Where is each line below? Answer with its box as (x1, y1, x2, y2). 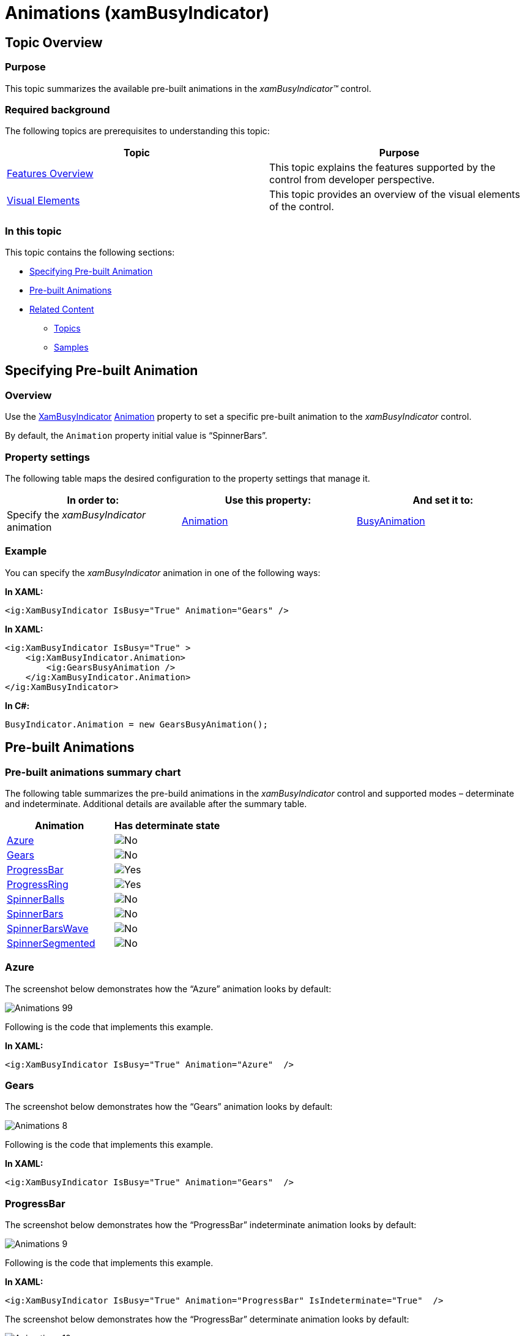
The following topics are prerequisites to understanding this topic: (5, 126, 270, 137)
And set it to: (412, 494, 474, 507)
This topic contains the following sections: (5, 247, 175, 258)
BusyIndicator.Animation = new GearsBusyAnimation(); (5, 719, 268, 729)
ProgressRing (7, 878, 69, 890)
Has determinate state (114, 819, 220, 832)
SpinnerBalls (7, 892, 65, 905)
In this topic (5, 224, 62, 237)
